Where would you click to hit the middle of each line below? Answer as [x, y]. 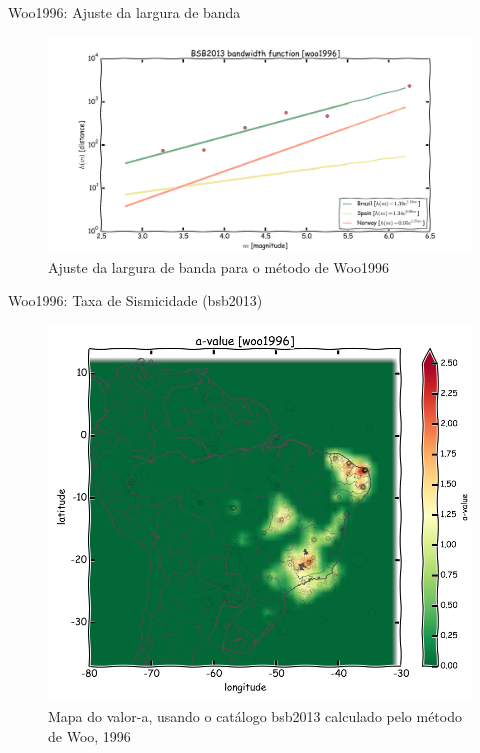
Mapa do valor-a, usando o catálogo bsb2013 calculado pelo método [255, 715]
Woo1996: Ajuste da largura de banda [124, 12]
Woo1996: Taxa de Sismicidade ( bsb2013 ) [135, 300]
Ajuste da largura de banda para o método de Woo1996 [218, 266]
